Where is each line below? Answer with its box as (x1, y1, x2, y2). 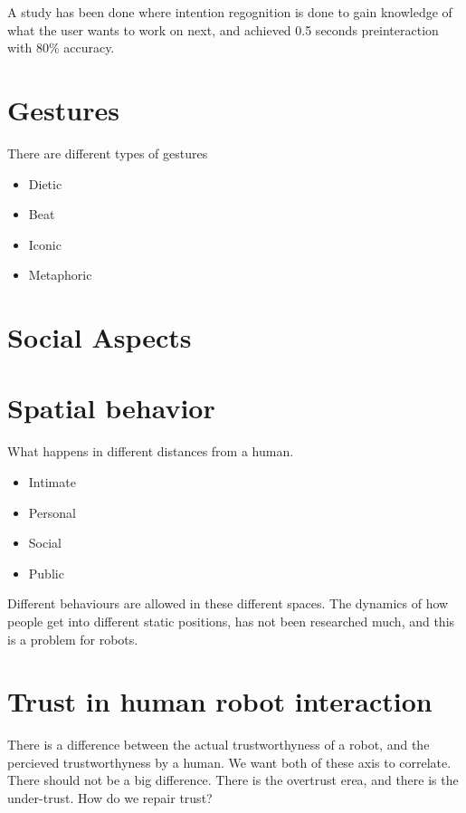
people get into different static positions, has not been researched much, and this (7, 611, 455, 630)
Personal (28, 502, 76, 521)
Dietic (28, 174, 62, 193)
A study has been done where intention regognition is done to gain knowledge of (7, 3, 452, 21)
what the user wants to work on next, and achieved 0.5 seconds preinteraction (7, 20, 439, 39)
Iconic (28, 234, 62, 253)
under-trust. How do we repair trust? (7, 789, 213, 808)
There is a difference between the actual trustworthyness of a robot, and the (7, 735, 430, 754)
